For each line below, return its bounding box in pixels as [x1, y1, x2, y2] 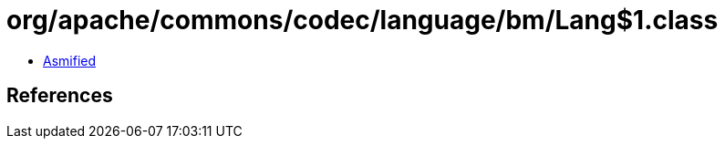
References [6, 84, 113, 108]
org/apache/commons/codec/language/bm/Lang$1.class [6, 5, 719, 36]
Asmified [43, 52, 97, 68]
